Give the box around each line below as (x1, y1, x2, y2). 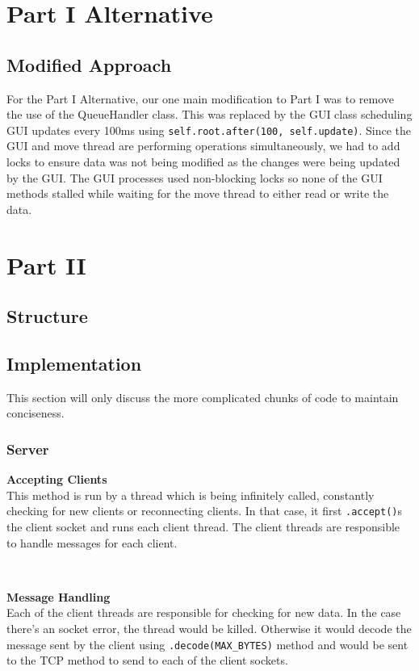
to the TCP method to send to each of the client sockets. (6, 652, 288, 669)
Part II (6, 248, 86, 281)
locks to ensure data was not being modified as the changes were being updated (6, 153, 400, 170)
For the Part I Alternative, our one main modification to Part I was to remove (6, 90, 394, 107)
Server (6, 438, 49, 459)
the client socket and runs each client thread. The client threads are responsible (6, 518, 400, 535)
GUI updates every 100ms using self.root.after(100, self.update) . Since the (6, 121, 412, 138)
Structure (6, 304, 88, 329)
